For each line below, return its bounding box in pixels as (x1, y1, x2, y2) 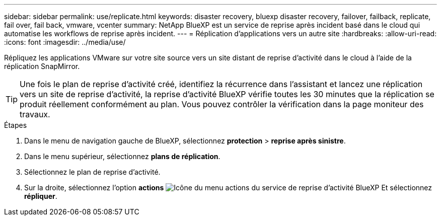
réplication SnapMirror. (4, 62, 80, 70)
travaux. (20, 109, 50, 119)
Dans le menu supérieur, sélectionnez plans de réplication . (24, 152, 220, 161)
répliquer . (24, 192, 57, 200)
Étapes (4, 121, 27, 129)
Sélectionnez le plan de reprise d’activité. (24, 168, 161, 176)
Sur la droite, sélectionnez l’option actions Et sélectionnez (24, 183, 432, 192)
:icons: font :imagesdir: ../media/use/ (4, 38, 126, 46)
